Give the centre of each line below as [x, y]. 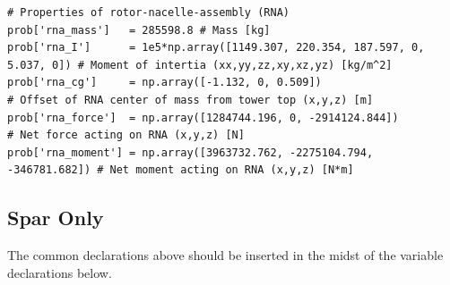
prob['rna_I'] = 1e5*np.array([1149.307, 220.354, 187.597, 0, [216, 48]
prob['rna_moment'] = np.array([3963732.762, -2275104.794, [190, 152]
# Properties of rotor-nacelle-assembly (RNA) [148, 13]
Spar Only [56, 218]
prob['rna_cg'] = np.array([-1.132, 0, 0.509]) [164, 83]
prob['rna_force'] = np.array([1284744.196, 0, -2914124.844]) [203, 117]
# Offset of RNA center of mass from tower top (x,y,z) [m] [190, 100]
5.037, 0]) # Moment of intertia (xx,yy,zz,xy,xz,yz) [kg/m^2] [200, 65]
